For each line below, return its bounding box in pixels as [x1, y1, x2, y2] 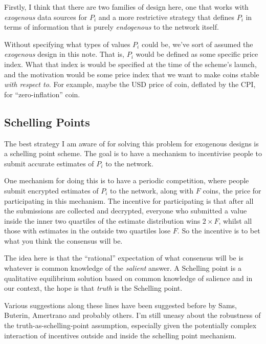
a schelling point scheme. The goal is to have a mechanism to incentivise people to [4, 148, 262, 159]
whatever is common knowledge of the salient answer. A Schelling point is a [4, 263, 241, 273]
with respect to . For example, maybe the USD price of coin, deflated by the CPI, [4, 79, 256, 90]
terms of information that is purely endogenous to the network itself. [4, 21, 219, 32]
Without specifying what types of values [4, 38, 130, 49]
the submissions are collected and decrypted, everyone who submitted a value [4, 205, 247, 216]
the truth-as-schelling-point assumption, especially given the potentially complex [4, 320, 257, 331]
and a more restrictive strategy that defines [98, 11, 234, 22]
